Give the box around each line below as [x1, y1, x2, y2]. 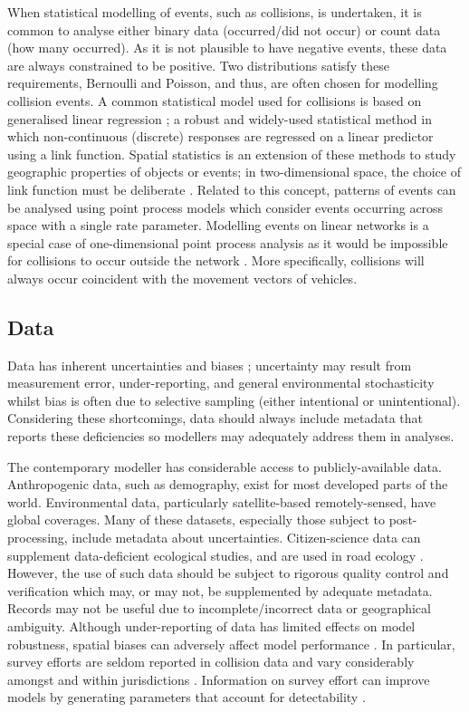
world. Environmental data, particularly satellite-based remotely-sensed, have [7, 492, 436, 511]
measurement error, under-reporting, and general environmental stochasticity [7, 373, 435, 392]
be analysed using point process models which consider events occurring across [7, 197, 444, 216]
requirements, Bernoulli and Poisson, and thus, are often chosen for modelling [7, 73, 438, 92]
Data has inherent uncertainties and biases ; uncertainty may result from [7, 355, 412, 374]
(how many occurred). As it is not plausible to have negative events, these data [7, 38, 447, 57]
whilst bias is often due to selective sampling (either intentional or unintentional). [7, 390, 461, 409]
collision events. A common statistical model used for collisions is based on [7, 91, 422, 110]
